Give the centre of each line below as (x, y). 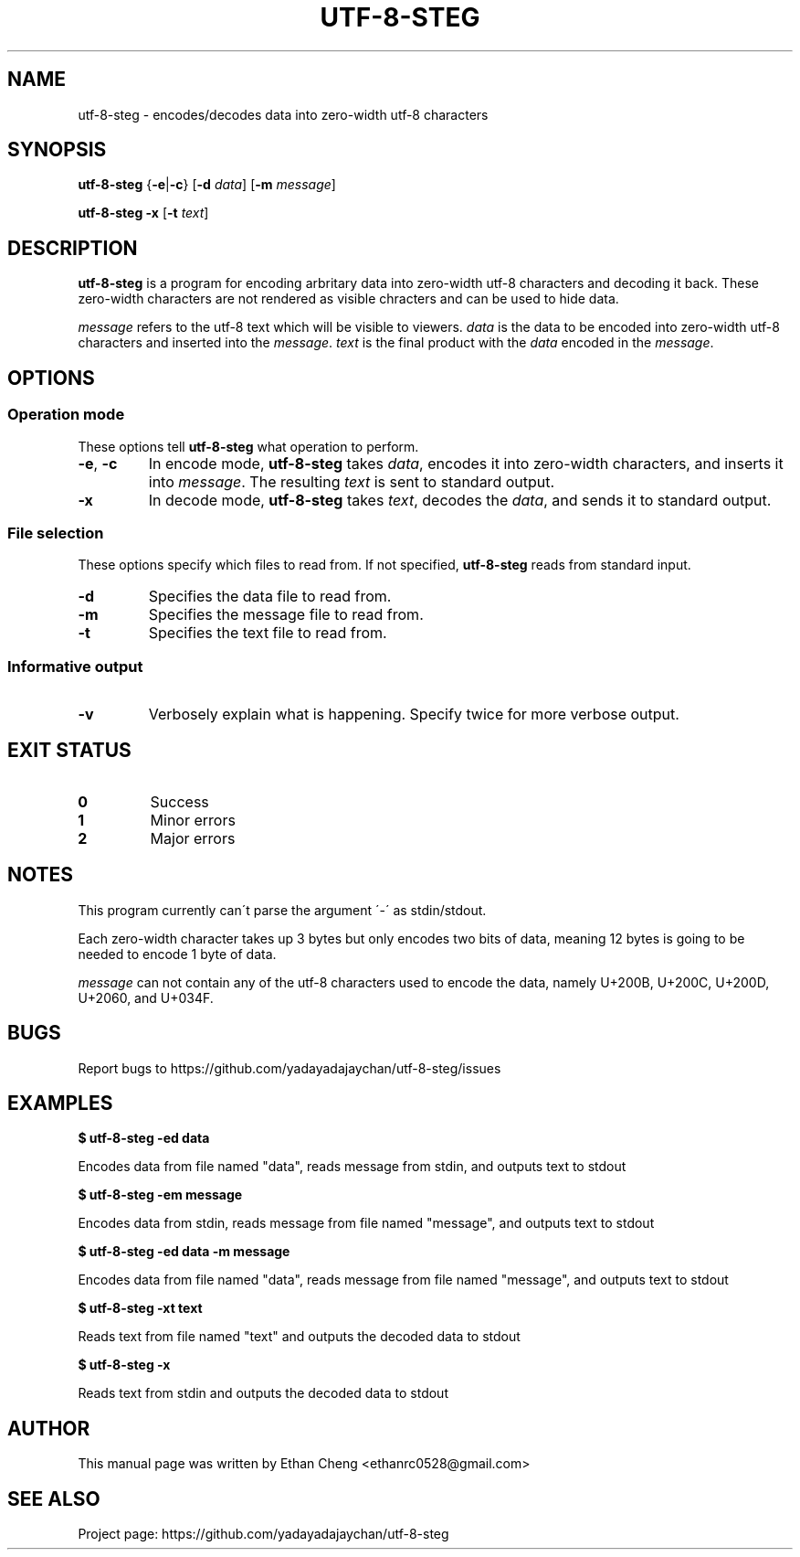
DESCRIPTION (73, 248)
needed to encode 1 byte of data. (177, 954)
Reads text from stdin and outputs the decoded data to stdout (263, 1393)
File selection (56, 533)
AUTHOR (49, 1428)
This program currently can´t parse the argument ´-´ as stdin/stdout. (282, 910)
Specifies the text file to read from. (268, 633)
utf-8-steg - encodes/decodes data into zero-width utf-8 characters (283, 114)
